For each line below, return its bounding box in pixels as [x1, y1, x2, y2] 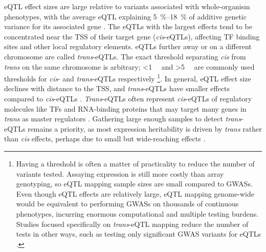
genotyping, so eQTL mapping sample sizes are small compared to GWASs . [16, 178, 253, 189]
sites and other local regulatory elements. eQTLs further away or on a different [4, 41, 252, 52]
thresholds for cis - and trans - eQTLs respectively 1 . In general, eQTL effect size [4, 72, 251, 83]
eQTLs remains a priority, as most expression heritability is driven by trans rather [4, 123, 262, 134]
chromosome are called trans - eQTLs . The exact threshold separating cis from [4, 51, 246, 61]
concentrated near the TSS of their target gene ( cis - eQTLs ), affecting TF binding [4, 31, 260, 41]
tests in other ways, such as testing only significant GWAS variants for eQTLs [16, 228, 261, 239]
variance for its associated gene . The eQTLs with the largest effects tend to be [4, 21, 252, 32]
